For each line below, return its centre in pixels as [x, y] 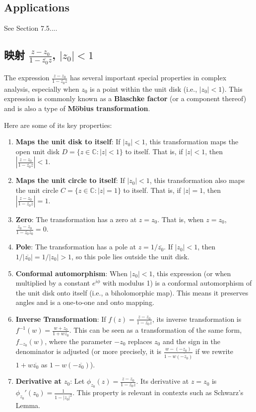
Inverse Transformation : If [61, 319]
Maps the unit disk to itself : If [68, 142]
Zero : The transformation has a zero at [76, 219]
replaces [140, 341]
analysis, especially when [42, 88]
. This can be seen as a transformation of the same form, [156, 330]
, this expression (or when [192, 273]
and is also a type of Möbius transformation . [77, 108]
